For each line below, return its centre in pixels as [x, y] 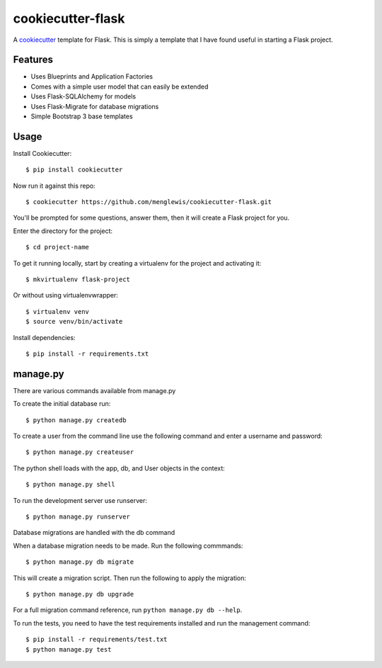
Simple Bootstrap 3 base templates [82, 116]
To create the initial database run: [62, 404]
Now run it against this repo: [54, 186]
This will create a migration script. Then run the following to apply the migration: [130, 578]
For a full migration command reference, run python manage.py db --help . [128, 610]
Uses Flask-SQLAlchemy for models [83, 96]
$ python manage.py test [69, 649]
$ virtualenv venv [58, 311]
